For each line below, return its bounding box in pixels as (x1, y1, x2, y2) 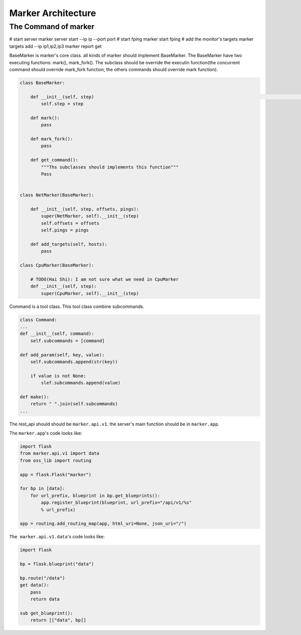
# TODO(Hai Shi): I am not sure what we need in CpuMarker (30, 276, 179, 282)
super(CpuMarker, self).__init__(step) (41, 290, 139, 296)
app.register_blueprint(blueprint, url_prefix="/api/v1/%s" (41, 500, 192, 506)
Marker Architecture (9, 8, 96, 19)
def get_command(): (30, 157, 79, 163)
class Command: (20, 316, 57, 323)
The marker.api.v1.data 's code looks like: (9, 534, 105, 540)
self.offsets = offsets (41, 220, 100, 226)
